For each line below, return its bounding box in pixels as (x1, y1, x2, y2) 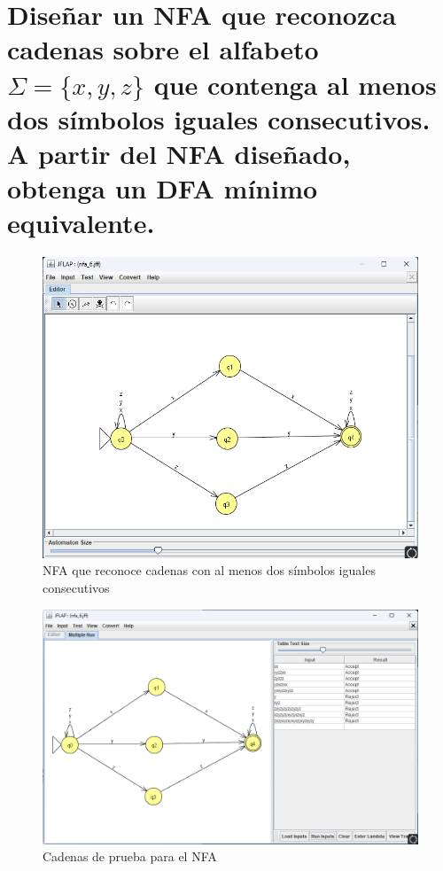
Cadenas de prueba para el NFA (43, 847, 217, 866)
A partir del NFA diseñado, (7, 135, 351, 171)
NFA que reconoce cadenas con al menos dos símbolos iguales (43, 561, 376, 579)
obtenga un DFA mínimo (7, 170, 318, 206)
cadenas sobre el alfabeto (7, 31, 319, 67)
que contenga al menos (153, 66, 437, 102)
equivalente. (7, 205, 155, 241)
